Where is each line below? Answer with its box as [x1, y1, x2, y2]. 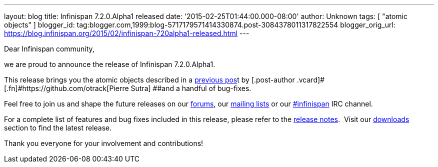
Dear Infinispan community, [4, 44, 94, 53]
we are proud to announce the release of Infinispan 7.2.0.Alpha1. [4, 60, 215, 68]
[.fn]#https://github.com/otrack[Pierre [4, 84, 129, 92]
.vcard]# [296, 75, 324, 84]
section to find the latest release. [4, 123, 112, 132]
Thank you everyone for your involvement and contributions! [4, 139, 203, 147]
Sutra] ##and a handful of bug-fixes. [130, 84, 251, 92]
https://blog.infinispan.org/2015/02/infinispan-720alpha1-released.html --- [4, 29, 249, 37]
